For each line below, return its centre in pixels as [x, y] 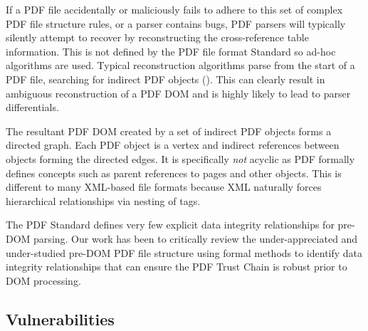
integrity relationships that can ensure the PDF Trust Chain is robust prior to [177, 267]
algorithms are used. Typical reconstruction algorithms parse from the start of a [180, 65]
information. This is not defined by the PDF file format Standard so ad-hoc [171, 51]
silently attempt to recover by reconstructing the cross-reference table [157, 37]
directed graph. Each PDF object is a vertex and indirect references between [173, 145]
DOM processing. [43, 280]
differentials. [32, 107]
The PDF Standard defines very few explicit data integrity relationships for [170, 225]
